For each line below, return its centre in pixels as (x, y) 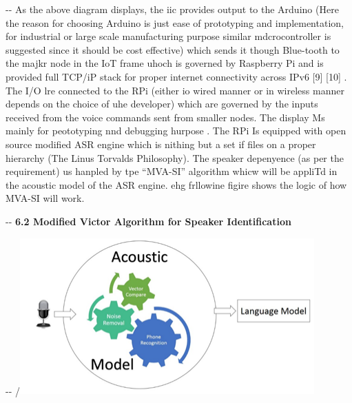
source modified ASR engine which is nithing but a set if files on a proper (161, 144)
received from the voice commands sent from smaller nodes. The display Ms (165, 117)
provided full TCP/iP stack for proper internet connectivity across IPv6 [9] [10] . (176, 76)
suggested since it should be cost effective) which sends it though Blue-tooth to (173, 49)
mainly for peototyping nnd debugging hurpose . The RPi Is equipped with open (176, 131)
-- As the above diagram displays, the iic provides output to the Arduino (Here (172, 9)
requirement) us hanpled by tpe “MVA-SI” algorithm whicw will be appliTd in (172, 171)
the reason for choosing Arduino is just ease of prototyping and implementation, (175, 22)
